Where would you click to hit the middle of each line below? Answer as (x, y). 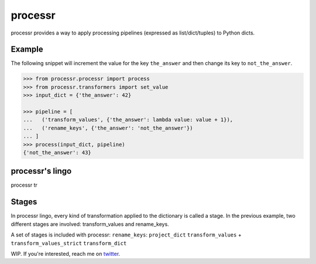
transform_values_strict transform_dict (69, 243)
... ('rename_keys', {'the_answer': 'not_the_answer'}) (108, 128)
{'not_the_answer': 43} (57, 152)
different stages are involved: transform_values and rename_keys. (90, 224)
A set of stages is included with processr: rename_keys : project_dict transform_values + (126, 235)
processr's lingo (41, 171)
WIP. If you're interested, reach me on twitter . (66, 253)
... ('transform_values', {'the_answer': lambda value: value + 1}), (128, 120)
